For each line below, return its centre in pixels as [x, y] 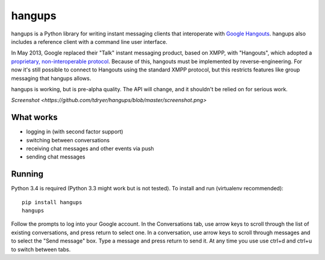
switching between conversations [68, 140]
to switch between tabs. [41, 249]
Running [27, 174]
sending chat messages [56, 157]
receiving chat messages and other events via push [90, 148]
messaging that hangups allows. [51, 78]
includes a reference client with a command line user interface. [89, 41]
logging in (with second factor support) [75, 132]
